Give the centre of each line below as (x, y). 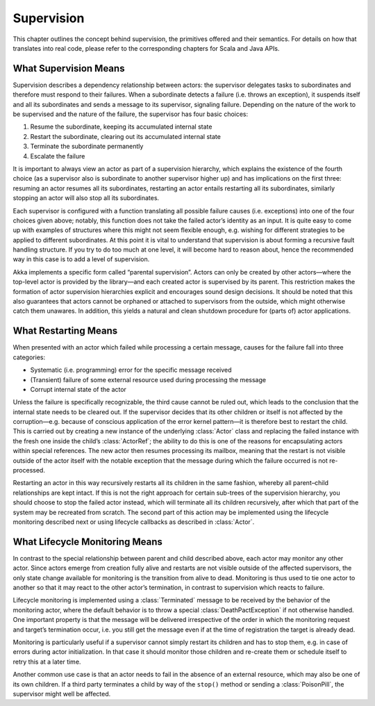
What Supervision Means (69, 68)
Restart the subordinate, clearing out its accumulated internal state (126, 136)
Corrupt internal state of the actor (78, 389)
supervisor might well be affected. (62, 693)
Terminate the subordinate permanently (87, 147)
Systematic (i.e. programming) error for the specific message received (131, 370)
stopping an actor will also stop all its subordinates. (86, 198)
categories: (29, 357)
